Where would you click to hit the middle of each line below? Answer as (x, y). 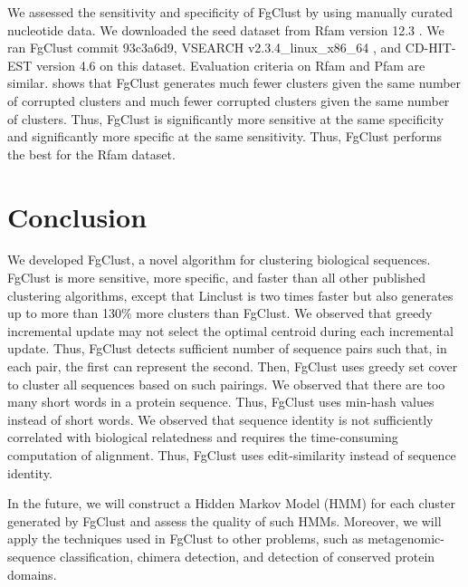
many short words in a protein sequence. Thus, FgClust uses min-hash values (221, 402)
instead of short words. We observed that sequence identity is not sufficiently (220, 419)
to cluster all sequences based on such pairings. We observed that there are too (226, 384)
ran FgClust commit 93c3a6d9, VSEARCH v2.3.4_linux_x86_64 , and (205, 48)
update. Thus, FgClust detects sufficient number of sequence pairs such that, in (227, 348)
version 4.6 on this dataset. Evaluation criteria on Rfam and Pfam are (231, 65)
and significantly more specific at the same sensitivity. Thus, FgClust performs (225, 136)
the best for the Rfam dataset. (91, 154)
